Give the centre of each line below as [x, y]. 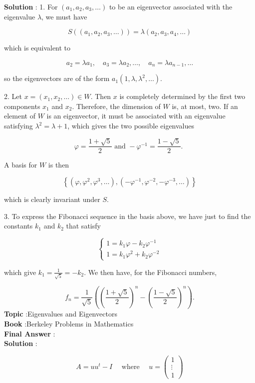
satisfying [18, 126]
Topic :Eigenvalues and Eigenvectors [61, 314]
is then [59, 165]
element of [20, 116]
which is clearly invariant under [52, 199]
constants [18, 226]
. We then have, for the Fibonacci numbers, [150, 272]
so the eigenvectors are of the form [57, 78]
